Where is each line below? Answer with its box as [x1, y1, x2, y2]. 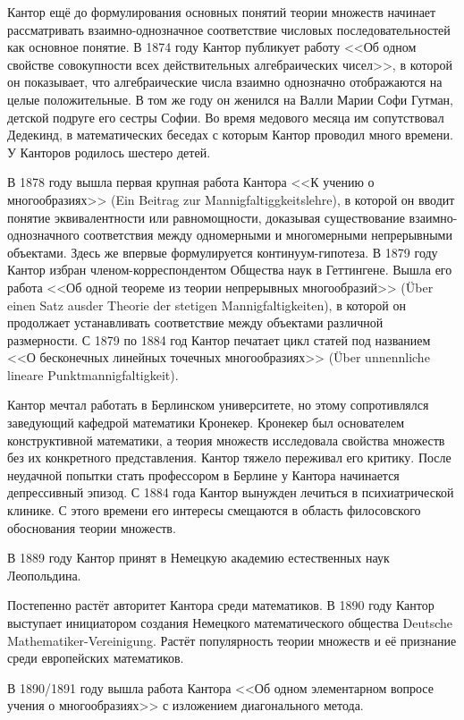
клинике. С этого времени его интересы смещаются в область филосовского [7, 501, 421, 520]
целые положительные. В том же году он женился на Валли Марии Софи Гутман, [7, 89, 454, 108]
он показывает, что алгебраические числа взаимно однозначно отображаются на [7, 72, 443, 91]
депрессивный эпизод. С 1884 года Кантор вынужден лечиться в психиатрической [7, 483, 454, 502]
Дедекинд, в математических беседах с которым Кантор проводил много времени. [7, 125, 453, 144]
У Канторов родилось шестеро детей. [7, 142, 211, 161]
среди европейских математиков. [7, 648, 184, 667]
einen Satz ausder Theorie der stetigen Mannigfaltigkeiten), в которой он [7, 295, 406, 314]
